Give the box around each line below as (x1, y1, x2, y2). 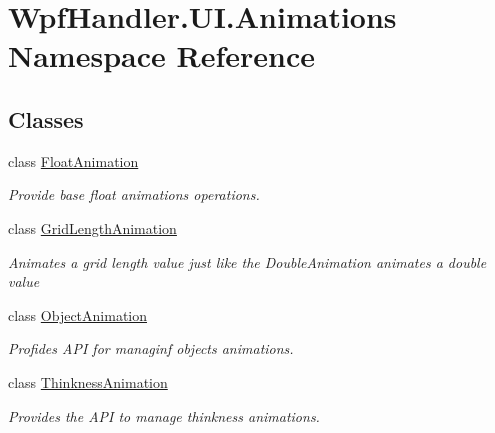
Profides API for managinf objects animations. (8, 338, 294, 359)
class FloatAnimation (8, 150, 139, 171)
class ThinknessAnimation (8, 371, 168, 392)
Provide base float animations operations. (8, 184, 260, 205)
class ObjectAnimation (8, 304, 148, 325)
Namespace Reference (8, 35, 315, 76)
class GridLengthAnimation (8, 217, 177, 238)
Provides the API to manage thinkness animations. (8, 405, 320, 426)
